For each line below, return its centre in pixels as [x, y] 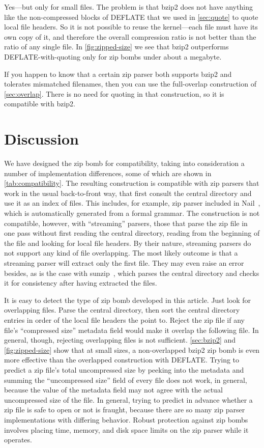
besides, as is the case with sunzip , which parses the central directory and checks [132, 273]
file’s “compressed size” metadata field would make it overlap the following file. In [131, 330]
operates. [18, 440]
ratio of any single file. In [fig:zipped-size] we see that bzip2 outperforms [116, 47]
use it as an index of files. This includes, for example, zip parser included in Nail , [132, 203]
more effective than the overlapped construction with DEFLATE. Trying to [122, 360]
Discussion [41, 139]
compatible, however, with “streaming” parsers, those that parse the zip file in [126, 223]
